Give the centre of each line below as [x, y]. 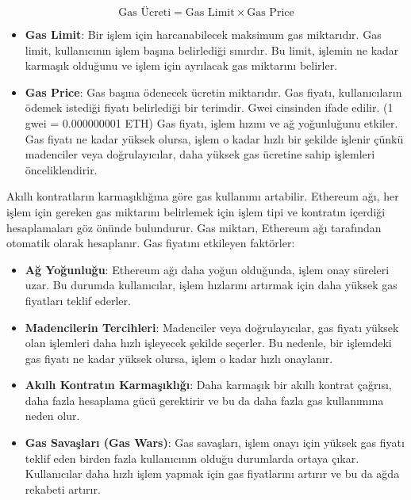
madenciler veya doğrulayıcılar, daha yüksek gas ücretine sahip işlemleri [200, 154]
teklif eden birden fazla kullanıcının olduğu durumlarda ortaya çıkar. [192, 458]
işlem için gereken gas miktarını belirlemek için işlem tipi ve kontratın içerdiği [196, 211]
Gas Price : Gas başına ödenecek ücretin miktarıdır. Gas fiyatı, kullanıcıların [213, 92]
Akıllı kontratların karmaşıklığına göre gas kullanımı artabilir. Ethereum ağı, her [203, 196]
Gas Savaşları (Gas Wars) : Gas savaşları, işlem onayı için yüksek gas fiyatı [215, 443]
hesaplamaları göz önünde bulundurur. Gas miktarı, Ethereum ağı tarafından [194, 227]
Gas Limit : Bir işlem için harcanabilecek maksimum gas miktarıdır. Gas [203, 34]
